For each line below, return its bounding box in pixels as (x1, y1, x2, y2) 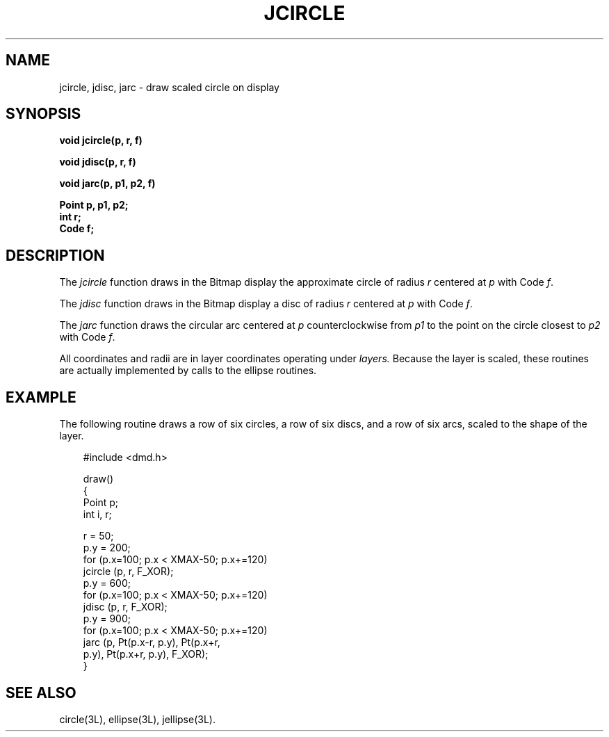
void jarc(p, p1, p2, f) (59, 177, 156, 190)
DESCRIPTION (6, 246, 105, 264)
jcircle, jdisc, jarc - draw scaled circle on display (59, 81, 279, 93)
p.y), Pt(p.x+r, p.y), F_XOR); (83, 648, 209, 661)
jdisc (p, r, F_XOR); (83, 601, 168, 613)
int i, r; (83, 508, 112, 521)
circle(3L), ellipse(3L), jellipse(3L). (59, 713, 216, 725)
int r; (59, 211, 81, 223)
